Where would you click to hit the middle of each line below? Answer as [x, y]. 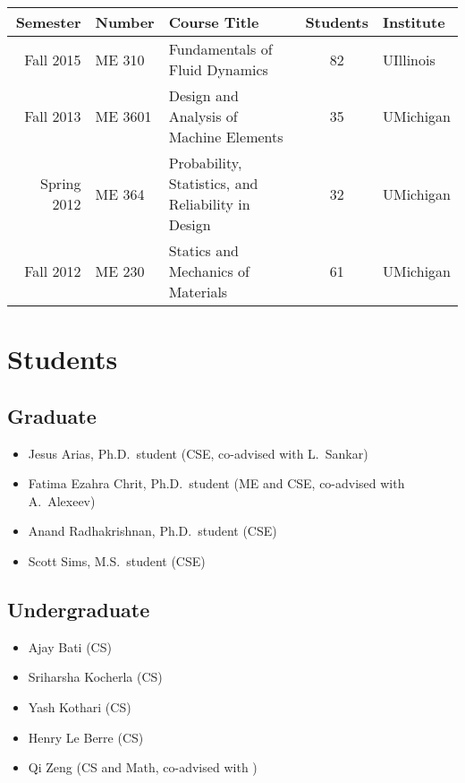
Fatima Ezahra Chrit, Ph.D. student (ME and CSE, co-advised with [216, 483]
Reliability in [209, 204]
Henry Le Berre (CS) [86, 737]
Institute [414, 22]
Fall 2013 [53, 116]
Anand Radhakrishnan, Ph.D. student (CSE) [152, 531]
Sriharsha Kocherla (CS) [95, 677]
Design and [203, 95]
